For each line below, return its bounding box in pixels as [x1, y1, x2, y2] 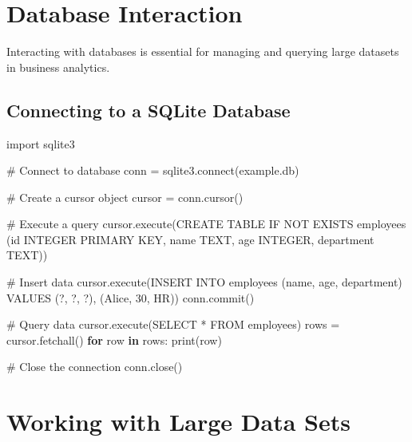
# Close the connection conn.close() [6, 358, 183, 375]
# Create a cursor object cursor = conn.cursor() [6, 188, 244, 205]
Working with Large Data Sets [6, 405, 351, 438]
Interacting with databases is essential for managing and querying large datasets [6, 43, 399, 60]
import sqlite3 [6, 135, 75, 152]
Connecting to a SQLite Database [6, 97, 291, 122]
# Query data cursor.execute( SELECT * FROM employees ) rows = [6, 316, 340, 333]
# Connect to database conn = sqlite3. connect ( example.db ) [6, 162, 299, 179]
